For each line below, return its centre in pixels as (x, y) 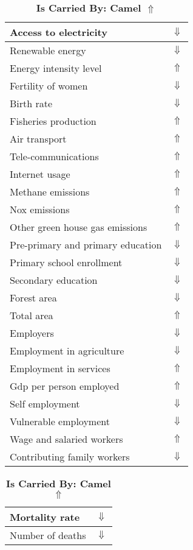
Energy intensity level (56, 68)
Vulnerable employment (60, 421)
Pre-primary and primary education (86, 245)
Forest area (33, 298)
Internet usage (40, 174)
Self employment (45, 404)
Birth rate (31, 103)
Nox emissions (40, 209)
